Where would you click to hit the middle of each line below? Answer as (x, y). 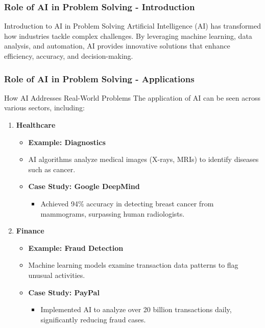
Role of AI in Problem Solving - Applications (99, 78)
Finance (30, 231)
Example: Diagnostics (67, 142)
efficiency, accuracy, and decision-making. (69, 56)
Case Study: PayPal (64, 292)
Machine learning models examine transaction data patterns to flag (133, 265)
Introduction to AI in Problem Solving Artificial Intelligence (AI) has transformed (133, 26)
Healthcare (36, 125)
